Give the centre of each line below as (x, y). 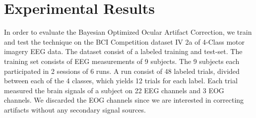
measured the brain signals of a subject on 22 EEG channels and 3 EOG (114, 90)
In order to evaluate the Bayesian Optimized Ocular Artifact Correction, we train (128, 32)
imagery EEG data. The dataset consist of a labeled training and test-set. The (123, 51)
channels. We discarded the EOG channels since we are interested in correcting (124, 100)
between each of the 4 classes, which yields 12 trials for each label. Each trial (121, 81)
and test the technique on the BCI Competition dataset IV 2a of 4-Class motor (125, 41)
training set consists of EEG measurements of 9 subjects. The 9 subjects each (122, 61)
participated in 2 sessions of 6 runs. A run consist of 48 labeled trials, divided (122, 71)
